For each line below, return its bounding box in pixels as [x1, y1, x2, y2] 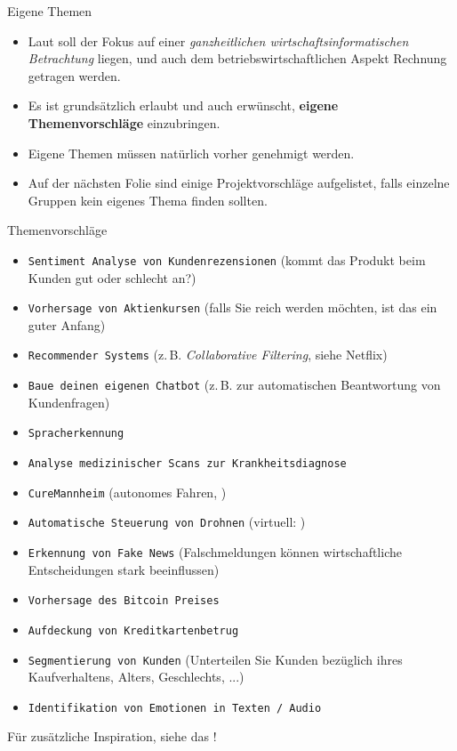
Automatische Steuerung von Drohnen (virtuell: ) [28, 513, 306, 531]
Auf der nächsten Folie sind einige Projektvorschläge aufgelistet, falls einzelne [28, 174, 450, 192]
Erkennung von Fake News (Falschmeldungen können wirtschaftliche [28, 542, 402, 561]
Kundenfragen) [28, 392, 110, 411]
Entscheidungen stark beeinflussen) [28, 560, 220, 578]
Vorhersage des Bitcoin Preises [28, 594, 220, 608]
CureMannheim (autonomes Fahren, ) [28, 482, 227, 501]
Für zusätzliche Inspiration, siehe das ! [7, 727, 217, 746]
